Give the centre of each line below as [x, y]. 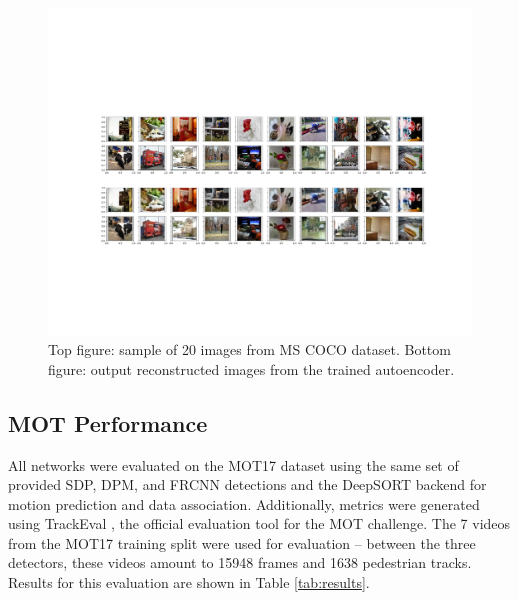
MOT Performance [108, 422]
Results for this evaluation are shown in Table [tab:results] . [189, 582]
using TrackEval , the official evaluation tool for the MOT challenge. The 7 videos [259, 523]
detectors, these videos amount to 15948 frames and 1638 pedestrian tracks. [240, 562]
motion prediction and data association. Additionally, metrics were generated [244, 503]
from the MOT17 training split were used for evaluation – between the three [242, 542]
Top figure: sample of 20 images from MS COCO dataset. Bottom [249, 349]
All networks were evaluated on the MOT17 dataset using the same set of [233, 464]
